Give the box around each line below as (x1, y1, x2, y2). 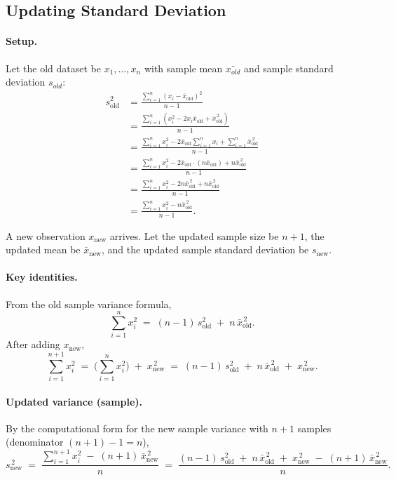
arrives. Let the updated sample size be (109, 228, 279, 243)
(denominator (6, 434, 64, 449)
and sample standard (244, 60, 334, 75)
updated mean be (6, 242, 81, 257)
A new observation (6, 228, 86, 243)
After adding (6, 337, 60, 352)
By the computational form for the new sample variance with (6, 420, 268, 435)
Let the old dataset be (6, 60, 101, 75)
